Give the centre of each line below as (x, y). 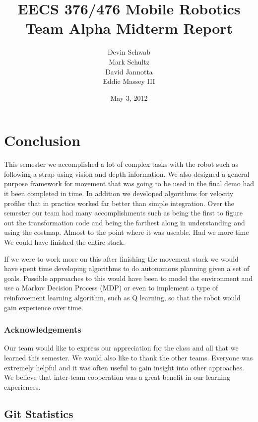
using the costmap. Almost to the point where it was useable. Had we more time (127, 232)
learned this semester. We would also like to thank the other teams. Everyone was (129, 357)
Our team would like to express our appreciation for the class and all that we (121, 348)
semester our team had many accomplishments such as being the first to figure (123, 213)
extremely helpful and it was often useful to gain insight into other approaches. (124, 367)
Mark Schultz (129, 61)
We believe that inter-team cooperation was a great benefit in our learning (117, 377)
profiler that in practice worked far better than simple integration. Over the (119, 203)
